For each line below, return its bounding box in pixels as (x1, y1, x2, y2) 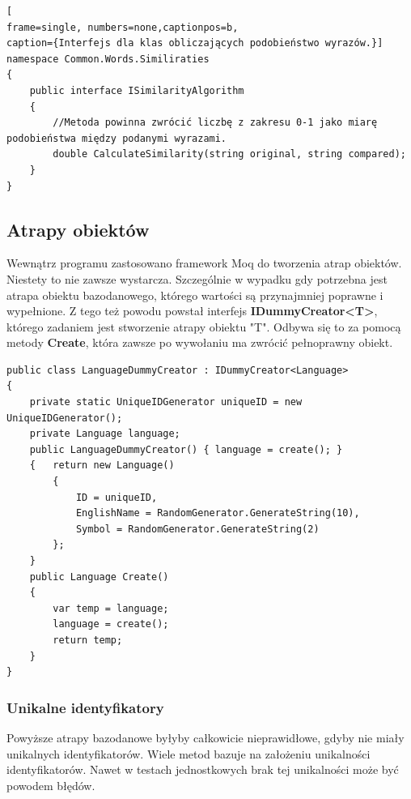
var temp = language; (53, 602, 169, 614)
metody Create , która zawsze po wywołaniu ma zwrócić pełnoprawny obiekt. (6, 334, 393, 351)
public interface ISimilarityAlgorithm (29, 84, 244, 96)
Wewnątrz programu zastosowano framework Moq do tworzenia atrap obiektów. (6, 254, 402, 271)
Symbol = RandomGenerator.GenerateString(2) (75, 523, 320, 535)
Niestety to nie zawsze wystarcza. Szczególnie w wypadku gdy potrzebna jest (6, 270, 388, 287)
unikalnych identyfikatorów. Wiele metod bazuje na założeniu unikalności (6, 745, 371, 762)
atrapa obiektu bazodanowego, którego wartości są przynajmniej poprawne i (6, 286, 383, 303)
